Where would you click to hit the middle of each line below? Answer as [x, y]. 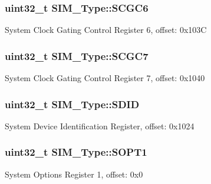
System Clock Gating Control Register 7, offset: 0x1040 [105, 78]
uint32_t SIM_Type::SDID [72, 104]
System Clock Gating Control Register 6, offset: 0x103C [106, 30]
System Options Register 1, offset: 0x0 [74, 174]
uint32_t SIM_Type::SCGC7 [77, 56]
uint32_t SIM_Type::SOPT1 [76, 152]
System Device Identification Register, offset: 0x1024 [100, 126]
